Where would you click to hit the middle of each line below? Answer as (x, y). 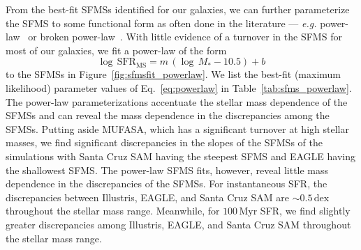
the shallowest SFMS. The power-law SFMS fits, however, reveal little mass (167, 170)
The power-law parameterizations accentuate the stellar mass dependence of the (177, 101)
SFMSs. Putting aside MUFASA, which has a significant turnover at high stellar (177, 128)
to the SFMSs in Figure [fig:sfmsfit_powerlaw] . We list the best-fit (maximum (173, 74)
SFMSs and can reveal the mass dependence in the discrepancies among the (168, 115)
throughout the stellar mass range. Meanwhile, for (113, 211)
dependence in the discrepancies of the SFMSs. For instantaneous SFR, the (167, 183)
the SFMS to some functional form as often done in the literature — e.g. (161, 23)
